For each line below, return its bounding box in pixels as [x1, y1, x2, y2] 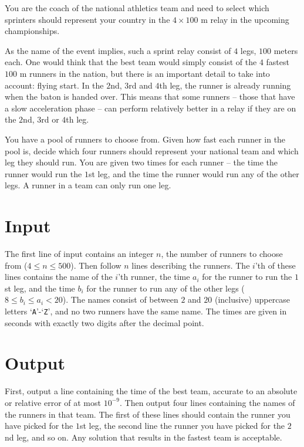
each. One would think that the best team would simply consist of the [5, 56, 257, 68]
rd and [129, 79, 153, 91]
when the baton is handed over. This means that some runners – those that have [5, 90, 295, 103]
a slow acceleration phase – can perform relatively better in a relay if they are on [5, 101, 296, 114]
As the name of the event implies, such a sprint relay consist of [5, 44, 231, 56]
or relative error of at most [5, 396, 101, 408]
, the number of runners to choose [161, 248, 283, 260]
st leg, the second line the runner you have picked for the [79, 419, 285, 432]
